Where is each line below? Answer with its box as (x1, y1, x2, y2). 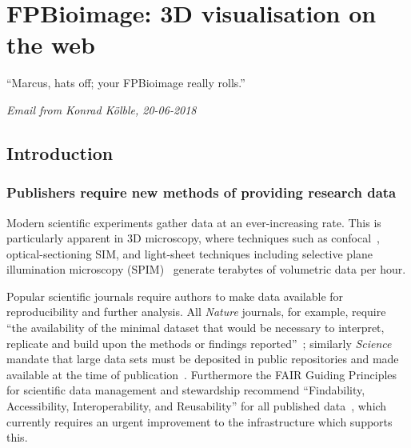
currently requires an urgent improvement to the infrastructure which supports (6, 413, 393, 430)
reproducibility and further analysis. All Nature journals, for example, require (6, 303, 386, 320)
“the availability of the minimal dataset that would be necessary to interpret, (6, 319, 385, 336)
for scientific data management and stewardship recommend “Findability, (6, 382, 365, 398)
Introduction (6, 140, 114, 165)
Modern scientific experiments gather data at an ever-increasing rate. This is (6, 214, 381, 230)
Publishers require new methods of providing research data (6, 182, 397, 202)
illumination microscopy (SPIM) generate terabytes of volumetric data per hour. (6, 261, 406, 278)
